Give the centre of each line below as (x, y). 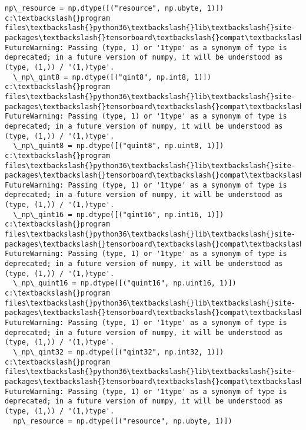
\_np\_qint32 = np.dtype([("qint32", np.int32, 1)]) (119, 352)
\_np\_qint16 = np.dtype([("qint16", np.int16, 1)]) (119, 214)
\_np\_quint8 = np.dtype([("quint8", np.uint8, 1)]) (119, 146)
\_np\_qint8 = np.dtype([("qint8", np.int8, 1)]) (112, 77)
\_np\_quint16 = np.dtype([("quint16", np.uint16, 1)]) (125, 283)
